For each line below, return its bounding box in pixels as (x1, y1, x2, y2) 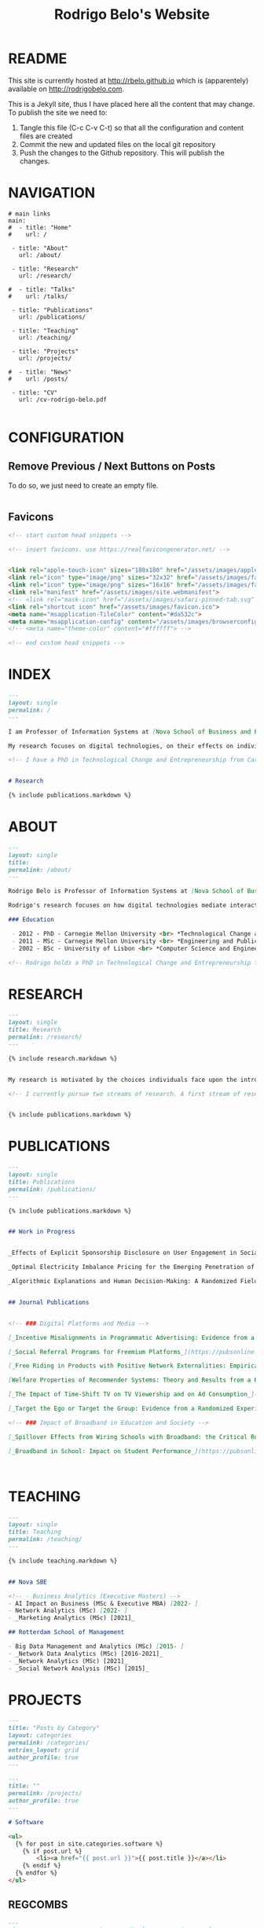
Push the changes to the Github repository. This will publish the (19, 148, 225, 157)
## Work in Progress (8, 1228, 76, 1236)
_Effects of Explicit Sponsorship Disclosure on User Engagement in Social (8, 1249, 262, 1257)
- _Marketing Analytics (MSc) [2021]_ (8, 1614, 135, 1622)
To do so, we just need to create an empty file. (8, 480, 159, 490)
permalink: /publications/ (8, 1185, 97, 1193)
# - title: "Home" (8, 223, 72, 231)
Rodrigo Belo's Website (53, 6, 211, 24)
